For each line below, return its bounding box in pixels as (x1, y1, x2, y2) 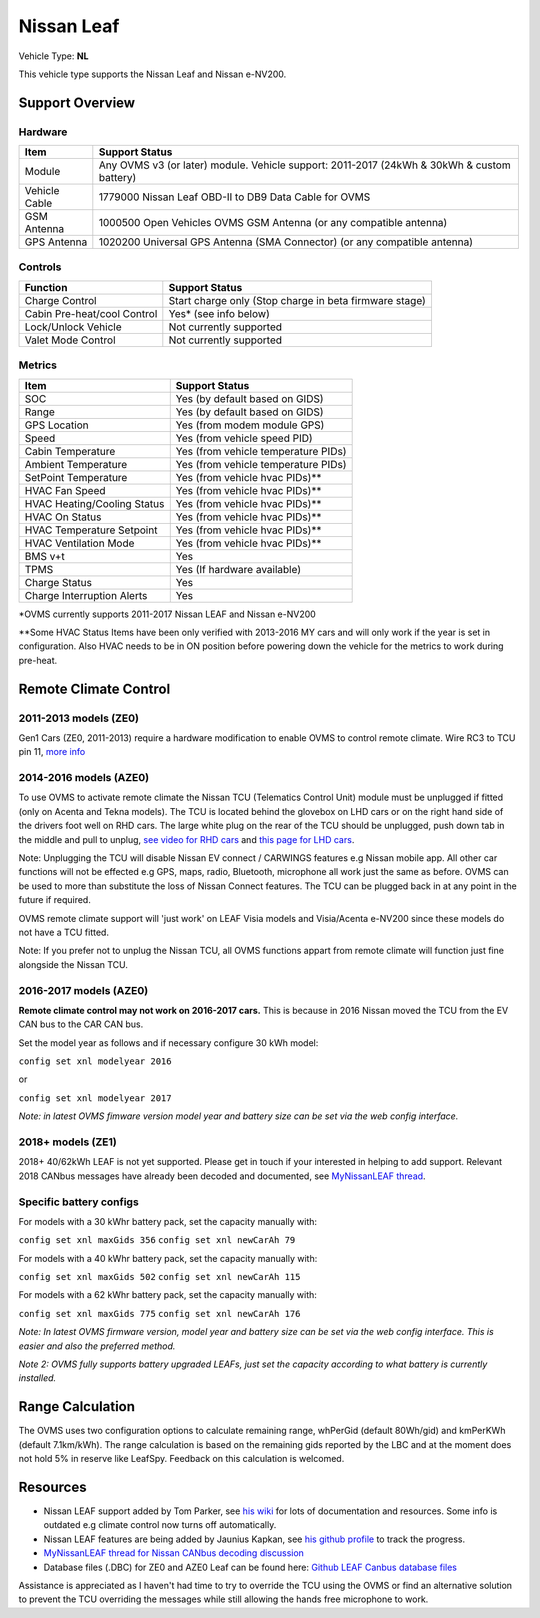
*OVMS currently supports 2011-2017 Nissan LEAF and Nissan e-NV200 (18, 608, 317, 620)
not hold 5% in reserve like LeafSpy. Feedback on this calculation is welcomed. (18, 1453, 345, 1465)
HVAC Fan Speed (24, 483, 106, 497)
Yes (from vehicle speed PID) (175, 431, 314, 445)
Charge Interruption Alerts (24, 588, 148, 602)
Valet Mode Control (24, 333, 116, 347)
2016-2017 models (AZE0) (18, 983, 149, 997)
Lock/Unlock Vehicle (24, 320, 122, 334)
